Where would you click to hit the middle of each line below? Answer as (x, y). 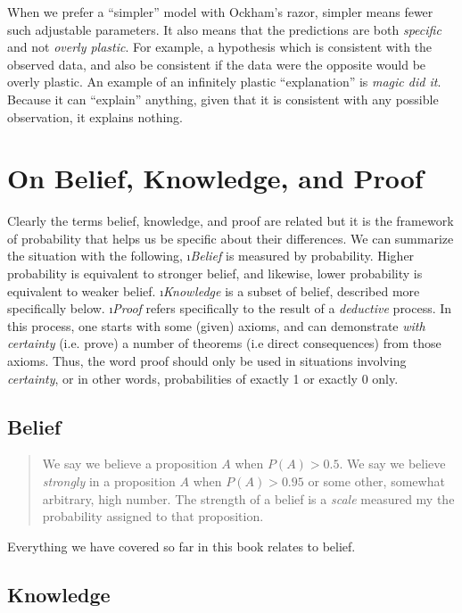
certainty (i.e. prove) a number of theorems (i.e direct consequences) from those (224, 343)
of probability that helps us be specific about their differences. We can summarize (231, 238)
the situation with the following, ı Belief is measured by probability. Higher (211, 256)
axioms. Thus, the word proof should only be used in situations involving (207, 361)
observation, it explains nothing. (95, 116)
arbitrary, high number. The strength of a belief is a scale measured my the (248, 498)
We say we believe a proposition (130, 464)
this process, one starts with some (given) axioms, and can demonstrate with (216, 325)
